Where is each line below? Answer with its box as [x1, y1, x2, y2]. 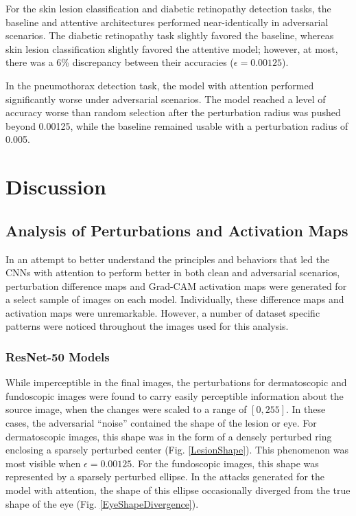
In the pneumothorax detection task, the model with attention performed [5, 78, 314, 92]
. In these [286, 402, 326, 416]
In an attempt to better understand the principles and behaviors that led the [5, 251, 330, 266]
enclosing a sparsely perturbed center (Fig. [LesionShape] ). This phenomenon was [5, 442, 348, 457]
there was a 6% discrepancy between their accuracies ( [5, 55, 234, 69]
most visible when [5, 456, 81, 470]
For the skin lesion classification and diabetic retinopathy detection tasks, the [5, 1, 331, 15]
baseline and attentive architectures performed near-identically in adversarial [5, 14, 329, 29]
